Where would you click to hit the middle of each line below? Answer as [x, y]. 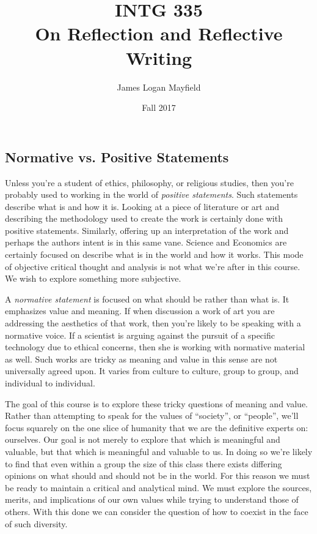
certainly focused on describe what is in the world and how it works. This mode [154, 254]
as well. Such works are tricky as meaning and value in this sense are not [141, 359]
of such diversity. [36, 523]
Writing [159, 57]
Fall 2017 [159, 107]
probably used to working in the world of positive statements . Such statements [151, 194]
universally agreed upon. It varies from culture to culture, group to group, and [152, 371]
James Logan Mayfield [159, 87]
